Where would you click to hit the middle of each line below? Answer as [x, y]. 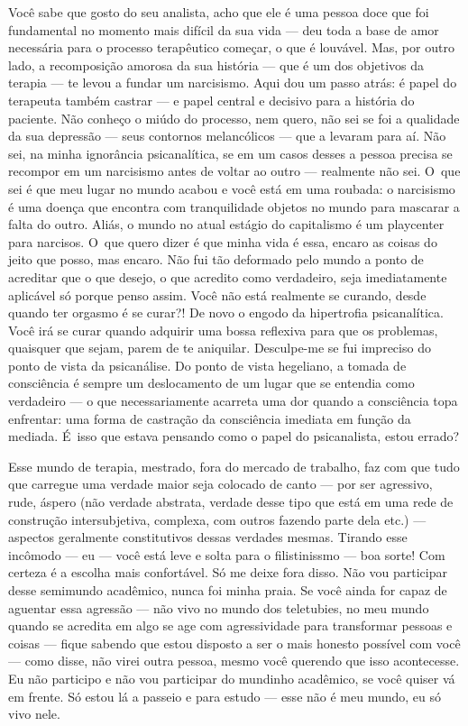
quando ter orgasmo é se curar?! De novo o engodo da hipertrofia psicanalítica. [226, 312]
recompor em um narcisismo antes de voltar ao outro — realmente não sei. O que [234, 171]
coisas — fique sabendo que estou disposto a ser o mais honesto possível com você [234, 643]
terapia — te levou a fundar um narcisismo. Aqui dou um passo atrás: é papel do [233, 83]
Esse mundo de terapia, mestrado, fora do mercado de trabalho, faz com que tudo [234, 466]
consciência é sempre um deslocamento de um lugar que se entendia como [211, 383]
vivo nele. [34, 714]
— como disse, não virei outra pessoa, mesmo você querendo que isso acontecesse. [234, 661]
